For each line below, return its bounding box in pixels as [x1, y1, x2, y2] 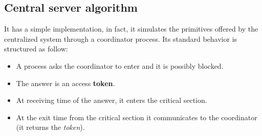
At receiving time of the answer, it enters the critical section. [16, 95, 207, 105]
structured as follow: [4, 43, 68, 54]
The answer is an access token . [16, 77, 115, 88]
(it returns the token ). [16, 122, 85, 132]
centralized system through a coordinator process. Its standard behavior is [4, 33, 237, 44]
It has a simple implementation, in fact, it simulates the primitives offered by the [4, 23, 258, 34]
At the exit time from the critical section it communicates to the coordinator [16, 112, 257, 122]
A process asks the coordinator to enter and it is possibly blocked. [16, 60, 224, 71]
